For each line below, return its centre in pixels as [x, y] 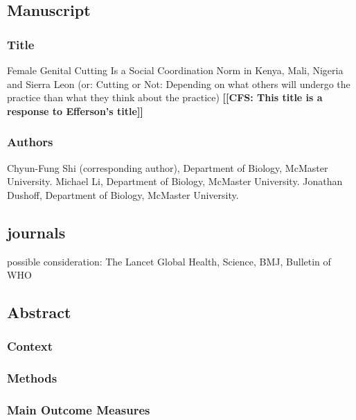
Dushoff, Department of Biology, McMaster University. [123, 194]
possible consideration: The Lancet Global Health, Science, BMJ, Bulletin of [169, 261]
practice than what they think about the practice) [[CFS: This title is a [165, 97]
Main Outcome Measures [79, 410]
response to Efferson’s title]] [75, 111]
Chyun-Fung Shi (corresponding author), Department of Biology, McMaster [168, 167]
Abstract [39, 312]
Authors [30, 142]
